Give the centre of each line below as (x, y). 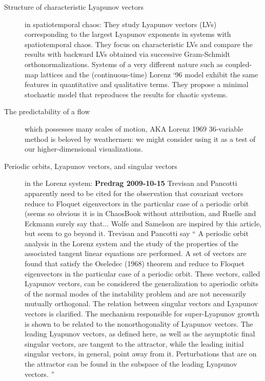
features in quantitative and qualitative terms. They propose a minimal (137, 84)
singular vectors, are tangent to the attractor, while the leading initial (134, 343)
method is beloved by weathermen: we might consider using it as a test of (140, 139)
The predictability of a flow (47, 111)
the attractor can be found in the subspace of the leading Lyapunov (131, 364)
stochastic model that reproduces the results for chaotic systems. (126, 94)
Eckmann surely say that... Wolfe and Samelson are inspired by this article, (143, 223)
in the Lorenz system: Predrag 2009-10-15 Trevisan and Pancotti (131, 183)
